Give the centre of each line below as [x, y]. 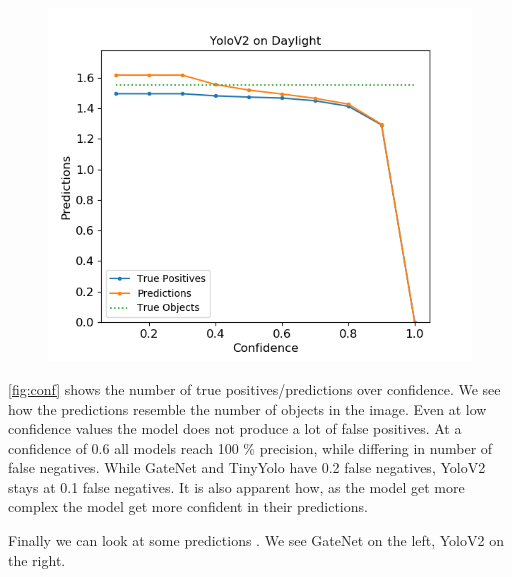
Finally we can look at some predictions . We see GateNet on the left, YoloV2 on [256, 540]
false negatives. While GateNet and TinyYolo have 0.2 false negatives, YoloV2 [247, 467]
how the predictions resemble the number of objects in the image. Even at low [247, 408]
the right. [37, 559]
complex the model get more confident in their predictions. [188, 506]
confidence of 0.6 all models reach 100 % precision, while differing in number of [250, 447]
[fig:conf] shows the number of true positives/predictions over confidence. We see [254, 388]
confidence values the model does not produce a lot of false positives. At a [235, 428]
